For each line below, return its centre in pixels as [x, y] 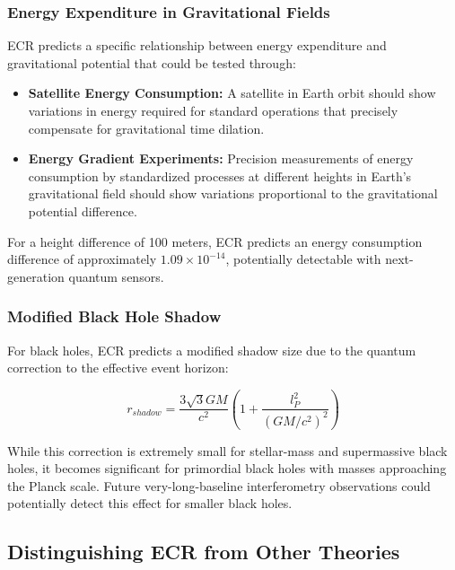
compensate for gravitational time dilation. [146, 128]
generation [36, 276]
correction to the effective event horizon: [118, 368]
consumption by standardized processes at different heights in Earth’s [220, 175]
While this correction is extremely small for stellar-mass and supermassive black [227, 450]
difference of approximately [82, 259]
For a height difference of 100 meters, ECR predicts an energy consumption [215, 241]
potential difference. [83, 210]
